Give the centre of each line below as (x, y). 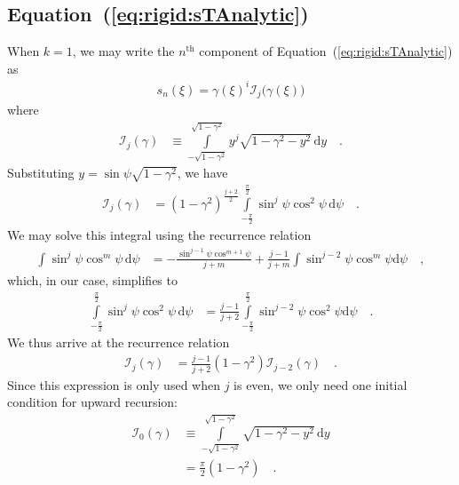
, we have (202, 172)
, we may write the (123, 51)
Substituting (41, 172)
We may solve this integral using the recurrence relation (159, 235)
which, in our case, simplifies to (92, 280)
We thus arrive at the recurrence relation (119, 342)
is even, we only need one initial (321, 384)
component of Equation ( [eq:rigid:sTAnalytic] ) (326, 51)
